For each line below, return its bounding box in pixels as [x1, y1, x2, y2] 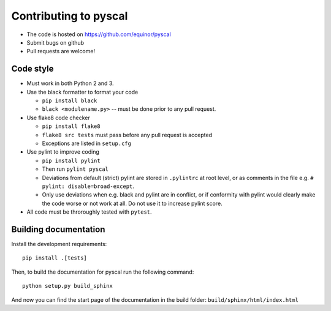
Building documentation [11, 224, 105, 234]
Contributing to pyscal [11, 9, 128, 23]
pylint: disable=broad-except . [42, 182, 135, 190]
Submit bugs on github [26, 39, 85, 46]
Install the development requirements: [11, 241, 107, 247]
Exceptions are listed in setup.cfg [42, 140, 132, 147]
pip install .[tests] [22, 255, 87, 261]
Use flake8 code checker [26, 114, 90, 121]
